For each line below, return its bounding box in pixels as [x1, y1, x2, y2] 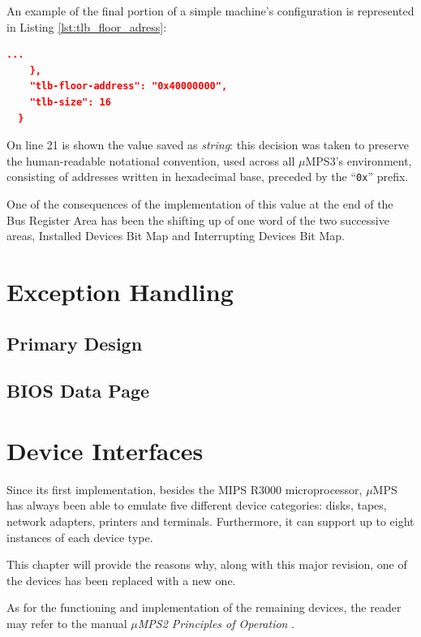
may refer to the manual [6, 615, 127, 631]
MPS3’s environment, [305, 152, 412, 169]
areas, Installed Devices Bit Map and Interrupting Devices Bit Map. [6, 227, 345, 244]
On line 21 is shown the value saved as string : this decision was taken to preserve [6, 136, 409, 153]
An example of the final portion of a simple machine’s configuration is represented [6, 2, 415, 19]
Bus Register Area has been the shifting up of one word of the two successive [6, 211, 389, 228]
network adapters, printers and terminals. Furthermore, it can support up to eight [6, 513, 415, 530]
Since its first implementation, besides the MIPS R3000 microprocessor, [6, 480, 363, 497]
